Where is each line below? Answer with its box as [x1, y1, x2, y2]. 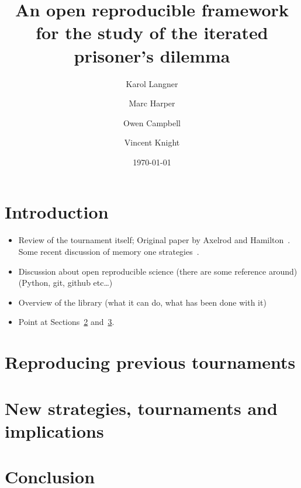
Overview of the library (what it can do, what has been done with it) [18, 296, 267, 308]
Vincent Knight [124, 136, 180, 148]
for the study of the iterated [36, 20, 268, 44]
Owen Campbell [123, 116, 181, 129]
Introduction [5, 200, 109, 224]
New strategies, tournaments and [5, 396, 278, 420]
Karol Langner [126, 77, 178, 89]
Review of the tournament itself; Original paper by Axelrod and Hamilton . [18, 234, 290, 246]
